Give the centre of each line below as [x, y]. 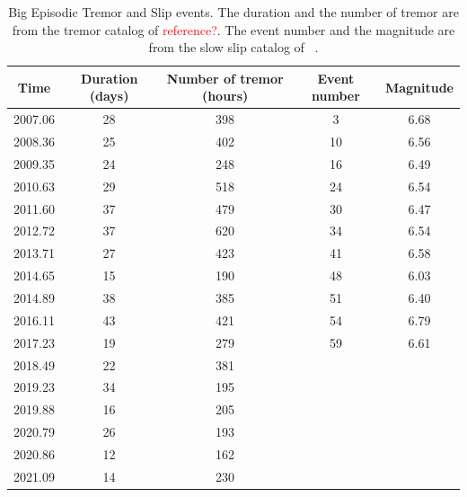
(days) [109, 96]
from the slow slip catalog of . [233, 47]
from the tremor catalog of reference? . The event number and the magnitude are [233, 29]
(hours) [225, 96]
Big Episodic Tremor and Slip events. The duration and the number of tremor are [233, 12]
